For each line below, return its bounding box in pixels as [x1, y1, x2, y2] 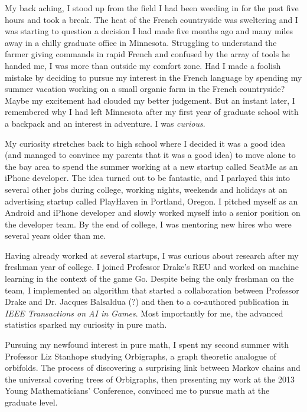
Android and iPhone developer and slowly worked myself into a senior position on [5, 206, 301, 219]
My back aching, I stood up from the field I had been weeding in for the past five [5, 2, 299, 14]
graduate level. [5, 396, 58, 408]
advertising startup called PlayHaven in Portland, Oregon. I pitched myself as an [5, 195, 298, 207]
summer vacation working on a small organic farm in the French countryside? [5, 83, 285, 95]
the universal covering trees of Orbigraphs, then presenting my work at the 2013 [5, 373, 295, 385]
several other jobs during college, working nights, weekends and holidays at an [5, 183, 288, 195]
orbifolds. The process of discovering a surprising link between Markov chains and [5, 361, 301, 374]
